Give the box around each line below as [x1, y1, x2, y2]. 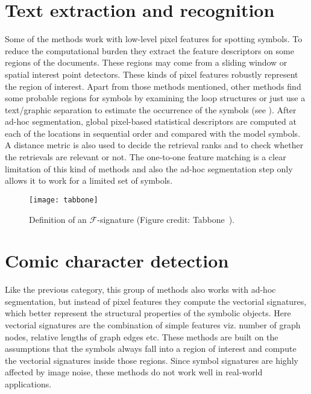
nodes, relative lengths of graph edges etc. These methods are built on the [5, 330, 278, 343]
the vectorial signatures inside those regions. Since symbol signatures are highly [5, 354, 298, 366]
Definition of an [29, 213, 87, 225]
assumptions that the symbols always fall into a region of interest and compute [5, 342, 297, 355]
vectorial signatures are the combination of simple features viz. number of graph [5, 319, 301, 331]
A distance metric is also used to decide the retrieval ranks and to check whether [5, 139, 304, 151]
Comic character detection [5, 248, 229, 273]
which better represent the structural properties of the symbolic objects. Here [5, 307, 291, 319]
